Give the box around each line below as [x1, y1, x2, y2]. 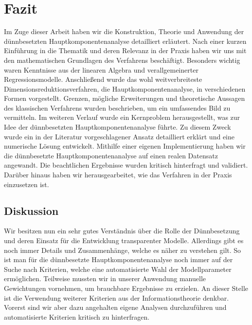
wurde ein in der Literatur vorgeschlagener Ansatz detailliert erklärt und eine [4, 131, 234, 141]
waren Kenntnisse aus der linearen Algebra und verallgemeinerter [4, 64, 198, 75]
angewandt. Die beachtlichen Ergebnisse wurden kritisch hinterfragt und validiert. [4, 160, 248, 170]
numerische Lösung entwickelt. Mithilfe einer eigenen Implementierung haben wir [4, 141, 246, 151]
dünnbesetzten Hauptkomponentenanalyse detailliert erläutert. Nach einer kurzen [4, 36, 247, 46]
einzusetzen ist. [4, 179, 49, 189]
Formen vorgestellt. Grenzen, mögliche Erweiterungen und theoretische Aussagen [4, 93, 245, 103]
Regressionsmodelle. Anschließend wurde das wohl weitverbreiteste [4, 74, 202, 84]
